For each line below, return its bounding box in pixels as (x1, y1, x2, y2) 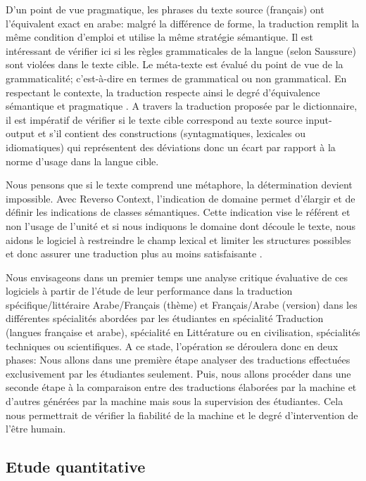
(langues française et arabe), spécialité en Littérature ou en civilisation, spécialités (6, 325, 360, 340)
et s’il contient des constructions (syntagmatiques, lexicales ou (37, 126, 306, 141)
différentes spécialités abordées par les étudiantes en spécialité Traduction (6, 311, 324, 326)
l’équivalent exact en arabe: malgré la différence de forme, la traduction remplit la (6, 15, 360, 30)
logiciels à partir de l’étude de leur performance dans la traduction (6, 283, 293, 298)
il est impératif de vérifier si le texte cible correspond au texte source (6, 112, 303, 127)
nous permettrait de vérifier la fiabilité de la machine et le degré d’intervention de (6, 407, 358, 422)
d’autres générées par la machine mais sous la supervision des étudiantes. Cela (6, 394, 343, 409)
